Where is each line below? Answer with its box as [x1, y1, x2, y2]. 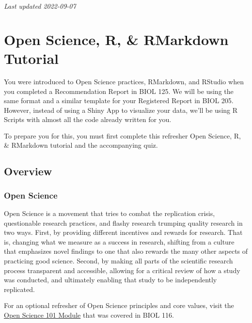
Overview [4, 164, 52, 179]
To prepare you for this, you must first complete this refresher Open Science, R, [4, 130, 241, 140]
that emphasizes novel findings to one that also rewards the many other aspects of [4, 246, 248, 256]
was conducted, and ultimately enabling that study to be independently [4, 275, 217, 285]
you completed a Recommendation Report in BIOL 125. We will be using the [4, 86, 234, 96]
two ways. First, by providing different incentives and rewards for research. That [4, 227, 243, 237]
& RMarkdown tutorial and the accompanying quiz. [4, 140, 158, 150]
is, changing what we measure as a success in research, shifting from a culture [4, 236, 235, 246]
